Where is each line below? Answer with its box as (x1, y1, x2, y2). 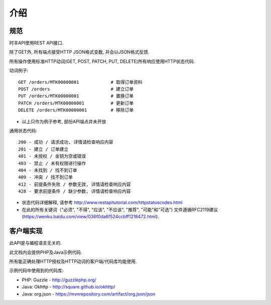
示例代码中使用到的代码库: (9, 267, 64, 273)
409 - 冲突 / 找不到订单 (18, 175, 73, 180)
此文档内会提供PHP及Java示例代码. (9, 249, 82, 255)
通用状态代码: (9, 127, 38, 133)
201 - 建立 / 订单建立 (18, 146, 69, 152)
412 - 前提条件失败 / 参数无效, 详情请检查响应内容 (18, 181, 131, 187)
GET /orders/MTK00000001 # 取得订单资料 (18, 79, 143, 85)
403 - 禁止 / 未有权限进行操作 (18, 161, 86, 166)
